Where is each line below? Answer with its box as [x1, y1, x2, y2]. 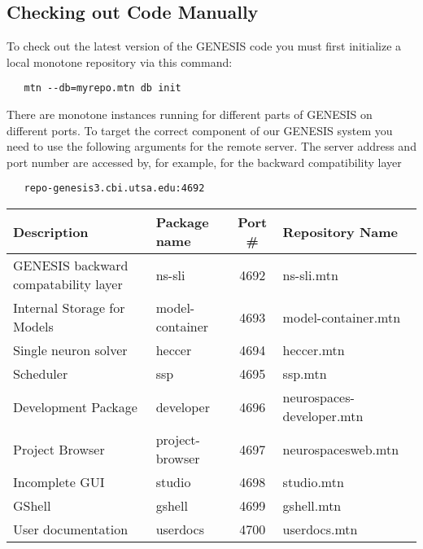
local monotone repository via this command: [7, 53, 233, 70]
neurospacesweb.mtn [282, 439, 399, 459]
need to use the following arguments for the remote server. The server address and [7, 138, 416, 155]
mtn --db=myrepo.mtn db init [24, 82, 181, 94]
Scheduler [13, 364, 68, 384]
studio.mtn [282, 472, 344, 492]
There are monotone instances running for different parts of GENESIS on [7, 106, 373, 123]
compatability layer [13, 274, 123, 294]
